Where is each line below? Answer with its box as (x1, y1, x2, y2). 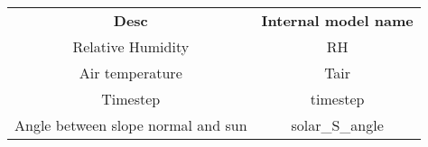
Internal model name (261, 10, 414, 31)
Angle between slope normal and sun (14, 115, 247, 135)
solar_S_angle (291, 115, 384, 135)
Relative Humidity (72, 36, 190, 57)
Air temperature (79, 62, 182, 83)
